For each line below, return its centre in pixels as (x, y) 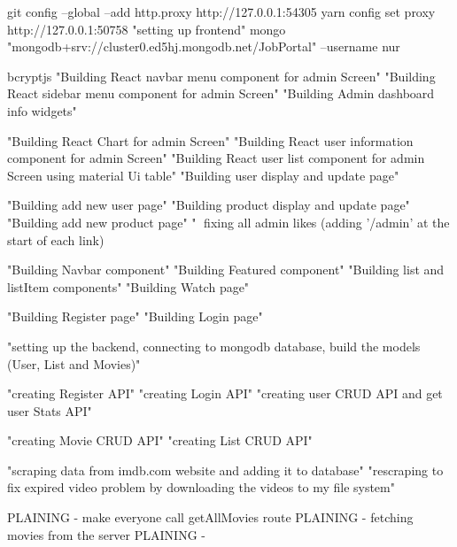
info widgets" (42, 110)
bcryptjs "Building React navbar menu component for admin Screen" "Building (221, 76)
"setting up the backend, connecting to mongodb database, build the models (214, 346)
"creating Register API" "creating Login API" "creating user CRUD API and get (225, 393)
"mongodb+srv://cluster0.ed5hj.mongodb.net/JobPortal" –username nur (204, 46)
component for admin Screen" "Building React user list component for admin (216, 158)
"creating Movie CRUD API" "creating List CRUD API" (160, 440)
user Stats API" (50, 410)
